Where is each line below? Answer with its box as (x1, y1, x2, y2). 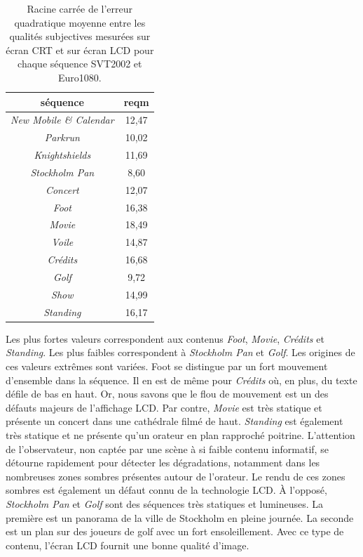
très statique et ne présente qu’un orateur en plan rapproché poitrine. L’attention (6, 427, 355, 442)
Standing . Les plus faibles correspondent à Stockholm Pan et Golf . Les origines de (6, 345, 355, 360)
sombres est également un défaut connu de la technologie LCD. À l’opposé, (6, 483, 327, 497)
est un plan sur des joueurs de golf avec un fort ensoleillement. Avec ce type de (6, 524, 344, 539)
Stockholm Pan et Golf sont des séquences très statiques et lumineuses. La (6, 496, 324, 511)
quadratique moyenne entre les (14, 15, 146, 30)
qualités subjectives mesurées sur (9, 29, 151, 44)
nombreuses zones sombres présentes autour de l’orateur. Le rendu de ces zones (6, 468, 345, 483)
